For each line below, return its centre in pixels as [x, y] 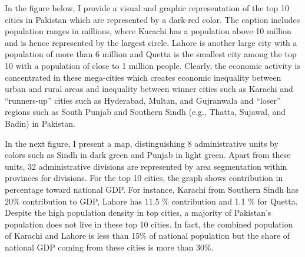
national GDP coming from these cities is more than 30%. [109, 247]
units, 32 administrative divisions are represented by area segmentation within [146, 166]
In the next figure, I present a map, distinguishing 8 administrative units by [142, 143]
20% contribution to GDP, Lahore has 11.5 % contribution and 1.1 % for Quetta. [151, 201]
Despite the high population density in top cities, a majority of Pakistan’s [138, 212]
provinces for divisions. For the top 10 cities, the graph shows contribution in [144, 178]
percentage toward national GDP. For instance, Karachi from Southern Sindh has [152, 189]
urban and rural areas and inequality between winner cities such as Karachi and [149, 89]
